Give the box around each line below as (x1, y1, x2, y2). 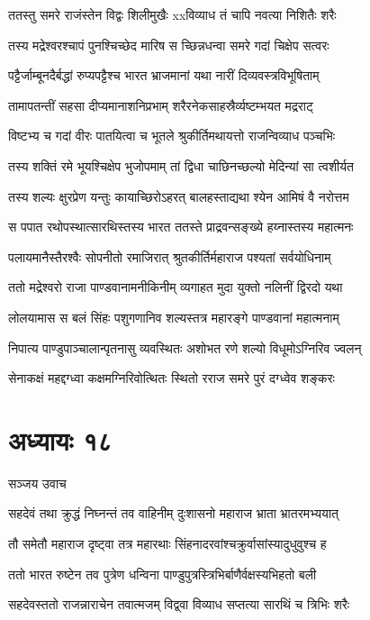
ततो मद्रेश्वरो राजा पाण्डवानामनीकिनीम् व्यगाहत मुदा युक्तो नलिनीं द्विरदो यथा (8, 278, 343, 296)
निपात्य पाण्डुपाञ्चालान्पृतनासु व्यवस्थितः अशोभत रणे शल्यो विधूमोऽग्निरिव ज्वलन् (8, 338, 362, 357)
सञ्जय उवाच (8, 473, 67, 492)
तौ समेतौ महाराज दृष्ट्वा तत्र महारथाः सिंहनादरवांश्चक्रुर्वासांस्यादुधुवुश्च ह (8, 534, 327, 553)
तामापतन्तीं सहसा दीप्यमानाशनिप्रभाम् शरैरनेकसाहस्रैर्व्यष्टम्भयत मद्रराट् (8, 96, 313, 114)
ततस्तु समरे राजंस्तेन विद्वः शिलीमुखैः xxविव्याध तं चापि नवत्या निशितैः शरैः (8, 5, 337, 23)
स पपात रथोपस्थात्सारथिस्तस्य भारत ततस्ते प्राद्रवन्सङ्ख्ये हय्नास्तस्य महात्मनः (8, 217, 354, 236)
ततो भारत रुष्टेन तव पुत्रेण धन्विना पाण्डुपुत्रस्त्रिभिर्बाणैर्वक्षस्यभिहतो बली (8, 564, 317, 583)
